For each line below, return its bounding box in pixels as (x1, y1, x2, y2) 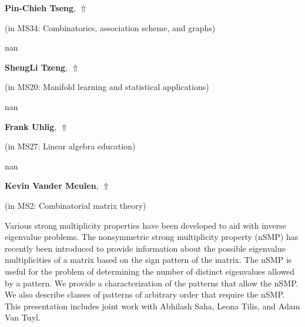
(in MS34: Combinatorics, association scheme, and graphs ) (5, 21, 216, 34)
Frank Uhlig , (5, 120, 57, 132)
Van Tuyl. (5, 311, 41, 323)
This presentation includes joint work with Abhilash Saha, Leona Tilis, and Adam (5, 299, 300, 312)
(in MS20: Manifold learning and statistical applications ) (5, 81, 209, 93)
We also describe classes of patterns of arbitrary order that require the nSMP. (5, 288, 285, 301)
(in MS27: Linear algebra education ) (5, 140, 136, 152)
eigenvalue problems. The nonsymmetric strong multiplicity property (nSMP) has (5, 231, 299, 243)
